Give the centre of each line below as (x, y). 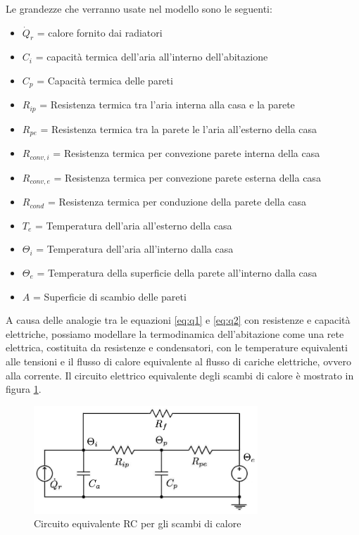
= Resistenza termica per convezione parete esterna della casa (187, 177)
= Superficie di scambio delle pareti (109, 296)
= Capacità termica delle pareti (105, 80)
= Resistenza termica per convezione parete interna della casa (187, 153)
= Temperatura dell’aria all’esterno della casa (134, 225)
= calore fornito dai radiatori (100, 32)
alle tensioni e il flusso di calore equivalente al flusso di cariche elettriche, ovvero (178, 361)
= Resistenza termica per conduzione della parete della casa (177, 202)
